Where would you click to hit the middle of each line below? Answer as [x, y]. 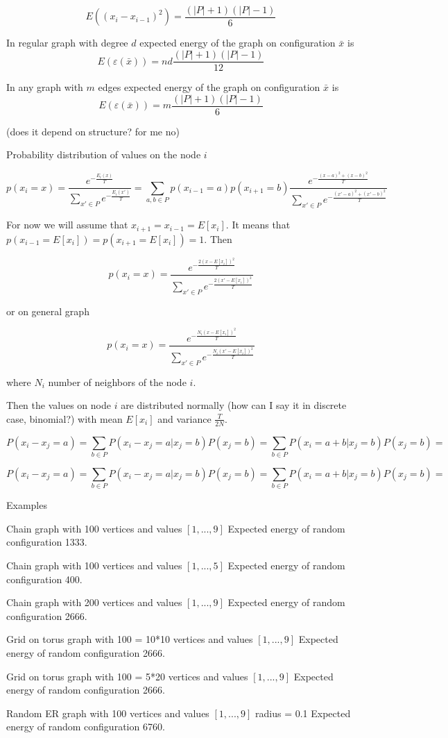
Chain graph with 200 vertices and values [94, 602]
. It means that [258, 225]
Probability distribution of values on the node [104, 154]
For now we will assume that [67, 225]
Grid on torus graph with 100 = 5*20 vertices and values [127, 676]
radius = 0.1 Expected [303, 713]
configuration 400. [44, 579]
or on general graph [48, 311]
